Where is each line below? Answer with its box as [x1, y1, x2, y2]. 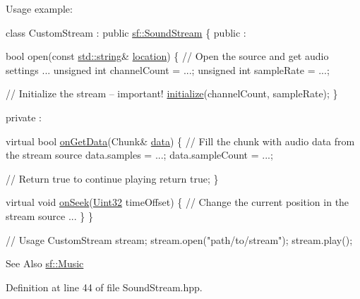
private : [6, 109, 42, 124]
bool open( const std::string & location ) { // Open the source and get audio [6, 49, 329, 63]
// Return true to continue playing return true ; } [6, 171, 219, 185]
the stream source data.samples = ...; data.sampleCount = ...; [6, 147, 273, 162]
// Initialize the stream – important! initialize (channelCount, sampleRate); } [6, 86, 338, 101]
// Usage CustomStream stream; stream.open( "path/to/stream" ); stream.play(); [6, 232, 353, 247]
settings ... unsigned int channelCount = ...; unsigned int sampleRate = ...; [6, 62, 330, 77]
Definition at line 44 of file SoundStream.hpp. [6, 279, 203, 294]
